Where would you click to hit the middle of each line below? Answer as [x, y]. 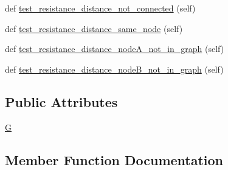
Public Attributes [61, 101]
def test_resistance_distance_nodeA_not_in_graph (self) [115, 49]
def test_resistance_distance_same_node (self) [94, 28]
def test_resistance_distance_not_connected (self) [100, 8]
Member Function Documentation [114, 159]
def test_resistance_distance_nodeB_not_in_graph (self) [114, 69]
